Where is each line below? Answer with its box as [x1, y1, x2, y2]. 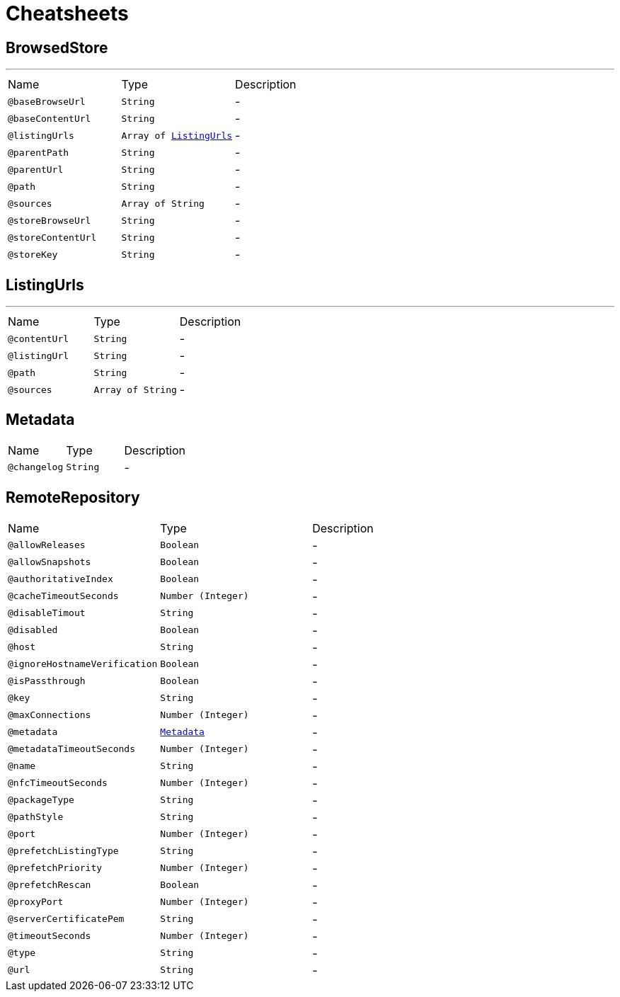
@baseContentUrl [8, 113, 91, 124]
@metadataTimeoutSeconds [8, 744, 136, 755]
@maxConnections [8, 710, 91, 721]
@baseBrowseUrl [8, 96, 86, 107]
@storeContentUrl [8, 232, 97, 243]
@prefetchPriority [8, 862, 103, 874]
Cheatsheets [6, 1, 129, 25]
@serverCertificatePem [8, 913, 125, 925]
